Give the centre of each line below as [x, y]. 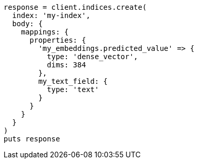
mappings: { [45, 32]
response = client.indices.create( [75, 7]
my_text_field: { [73, 81]
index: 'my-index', [51, 15]
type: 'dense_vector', [93, 57]
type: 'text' [73, 89]
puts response [32, 139]
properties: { [58, 40]
